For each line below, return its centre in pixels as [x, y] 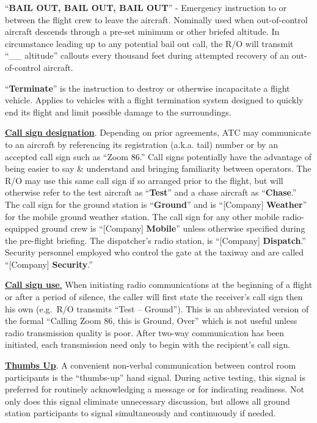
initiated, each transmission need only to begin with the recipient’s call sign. [148, 344]
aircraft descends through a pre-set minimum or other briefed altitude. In [142, 31]
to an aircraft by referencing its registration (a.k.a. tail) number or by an [141, 144]
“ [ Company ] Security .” [49, 264]
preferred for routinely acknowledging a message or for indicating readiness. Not [155, 389]
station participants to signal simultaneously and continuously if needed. [140, 413]
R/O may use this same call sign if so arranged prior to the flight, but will [144, 180]
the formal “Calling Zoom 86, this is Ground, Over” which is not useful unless [151, 321]
